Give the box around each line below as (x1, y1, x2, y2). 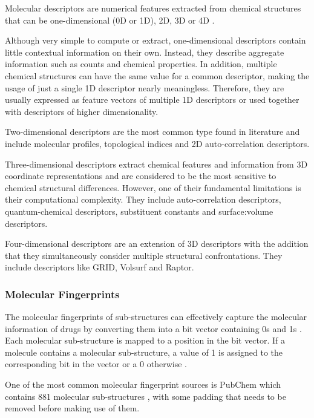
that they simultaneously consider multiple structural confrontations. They (5, 249, 283, 261)
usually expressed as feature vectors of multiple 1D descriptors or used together (5, 93, 299, 106)
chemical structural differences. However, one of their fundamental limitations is (5, 181, 301, 194)
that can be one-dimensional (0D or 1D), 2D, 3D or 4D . (5, 13, 215, 26)
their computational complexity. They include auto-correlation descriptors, (5, 193, 281, 206)
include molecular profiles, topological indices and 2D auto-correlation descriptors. (5, 137, 310, 149)
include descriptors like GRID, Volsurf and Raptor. (5, 261, 194, 273)
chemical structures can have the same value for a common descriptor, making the (5, 69, 310, 82)
